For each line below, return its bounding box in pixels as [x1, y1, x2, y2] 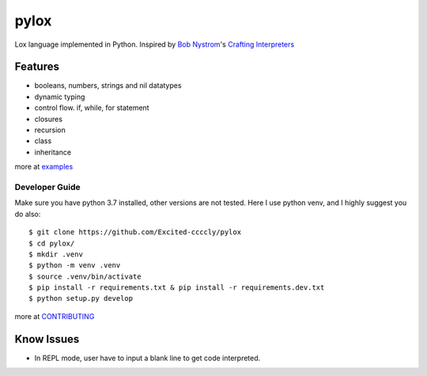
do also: [14, 209, 41, 218]
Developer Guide [14, 181, 81, 192]
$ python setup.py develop [28, 294, 134, 303]
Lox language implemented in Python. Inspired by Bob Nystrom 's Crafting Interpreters [14, 40, 295, 49]
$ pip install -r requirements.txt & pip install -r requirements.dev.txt [28, 283, 325, 292]
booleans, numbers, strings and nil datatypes [34, 81, 182, 90]
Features [14, 60, 59, 74]
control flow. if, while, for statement [34, 103, 149, 112]
